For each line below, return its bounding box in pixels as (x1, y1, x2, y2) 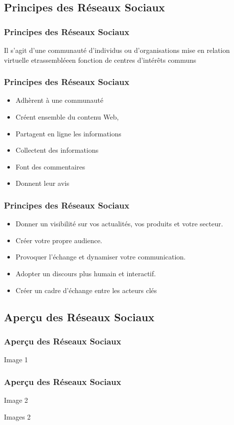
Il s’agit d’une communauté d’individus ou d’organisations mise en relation (4, 45, 230, 55)
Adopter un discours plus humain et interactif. (15, 268, 156, 278)
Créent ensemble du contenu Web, (15, 112, 119, 122)
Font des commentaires (15, 161, 85, 171)
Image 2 (4, 394, 28, 405)
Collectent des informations (15, 145, 99, 155)
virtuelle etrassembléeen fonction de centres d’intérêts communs (4, 54, 196, 65)
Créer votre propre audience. (15, 235, 102, 245)
